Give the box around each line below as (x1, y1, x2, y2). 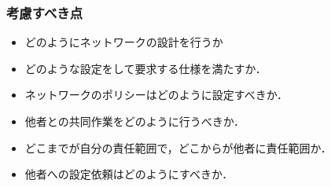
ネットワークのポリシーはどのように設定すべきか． (24, 86, 289, 103)
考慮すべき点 (6, 2, 83, 22)
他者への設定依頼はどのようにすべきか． (24, 166, 234, 182)
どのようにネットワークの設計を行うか (24, 34, 223, 50)
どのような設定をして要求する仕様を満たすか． (24, 60, 267, 76)
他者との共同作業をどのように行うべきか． (24, 113, 245, 129)
